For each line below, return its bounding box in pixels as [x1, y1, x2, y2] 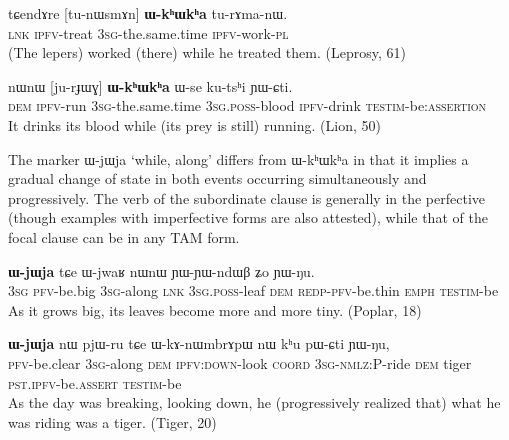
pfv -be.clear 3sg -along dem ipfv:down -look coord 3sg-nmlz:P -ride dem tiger [8, 352, 472, 373]
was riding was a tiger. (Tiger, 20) [8, 411, 217, 432]
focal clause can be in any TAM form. [8, 226, 240, 247]
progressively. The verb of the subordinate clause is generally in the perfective [8, 187, 486, 208]
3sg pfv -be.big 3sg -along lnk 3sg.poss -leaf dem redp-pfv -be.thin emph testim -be [8, 280, 499, 301]
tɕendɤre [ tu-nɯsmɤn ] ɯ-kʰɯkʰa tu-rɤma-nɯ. [8, 3, 288, 23]
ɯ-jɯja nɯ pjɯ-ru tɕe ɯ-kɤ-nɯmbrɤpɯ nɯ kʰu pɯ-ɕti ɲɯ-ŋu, [8, 333, 390, 354]
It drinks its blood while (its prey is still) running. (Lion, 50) [8, 114, 381, 135]
